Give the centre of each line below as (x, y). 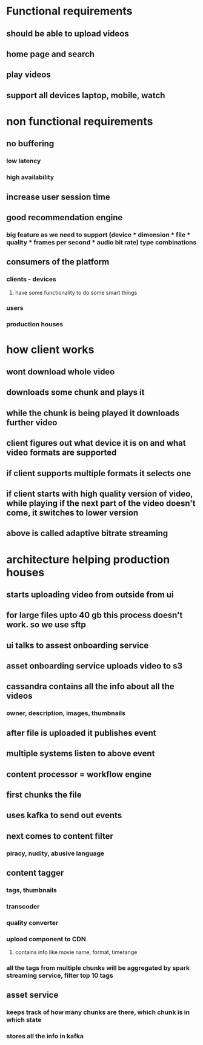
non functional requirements (80, 121)
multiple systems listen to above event (81, 754)
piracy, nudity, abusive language (55, 853)
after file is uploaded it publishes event (81, 733)
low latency (24, 161)
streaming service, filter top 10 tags (60, 976)
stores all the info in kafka (45, 1037)
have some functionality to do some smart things (76, 292)
